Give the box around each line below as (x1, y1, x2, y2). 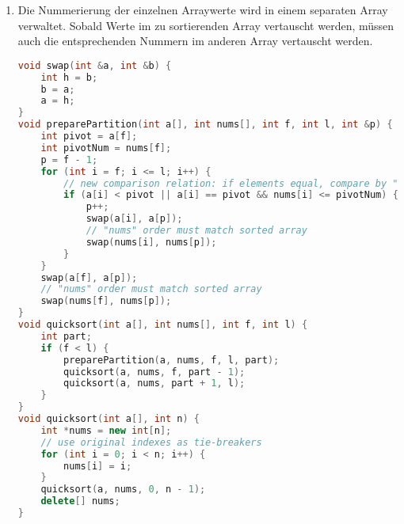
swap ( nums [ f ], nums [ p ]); (40, 295, 172, 307)
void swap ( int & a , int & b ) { (17, 59, 172, 71)
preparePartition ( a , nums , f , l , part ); (63, 354, 280, 366)
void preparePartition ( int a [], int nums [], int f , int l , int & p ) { (17, 119, 393, 131)
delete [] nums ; (40, 496, 120, 507)
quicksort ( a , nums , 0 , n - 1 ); (40, 484, 206, 496)
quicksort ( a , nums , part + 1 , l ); (63, 378, 246, 389)
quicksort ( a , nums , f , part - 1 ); (63, 366, 246, 378)
